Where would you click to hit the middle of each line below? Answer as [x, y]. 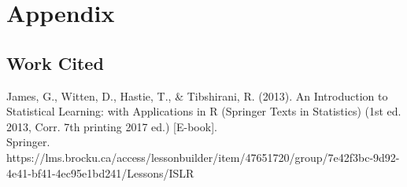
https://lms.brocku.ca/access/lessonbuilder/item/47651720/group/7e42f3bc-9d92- [203, 157]
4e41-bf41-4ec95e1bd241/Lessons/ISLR [100, 172]
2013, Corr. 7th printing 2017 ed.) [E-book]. [112, 126]
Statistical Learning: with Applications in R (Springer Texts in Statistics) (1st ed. [204, 111]
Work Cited [55, 62]
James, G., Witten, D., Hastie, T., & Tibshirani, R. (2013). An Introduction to [197, 95]
